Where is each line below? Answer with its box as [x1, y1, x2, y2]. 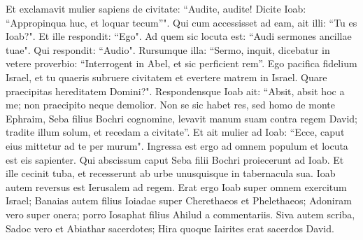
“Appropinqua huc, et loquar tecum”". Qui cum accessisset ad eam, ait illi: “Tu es [6, 15, 357, 29]
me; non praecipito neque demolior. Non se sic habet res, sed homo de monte [6, 97, 335, 112]
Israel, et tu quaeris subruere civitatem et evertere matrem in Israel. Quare [6, 69, 327, 84]
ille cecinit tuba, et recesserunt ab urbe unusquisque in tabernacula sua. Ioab [6, 166, 336, 181]
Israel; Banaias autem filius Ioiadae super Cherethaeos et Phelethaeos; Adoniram [6, 193, 352, 208]
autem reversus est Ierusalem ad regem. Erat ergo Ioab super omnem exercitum [6, 179, 347, 194]
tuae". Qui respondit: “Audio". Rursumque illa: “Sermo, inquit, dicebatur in [6, 42, 330, 57]
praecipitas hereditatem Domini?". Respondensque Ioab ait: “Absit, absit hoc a [6, 83, 345, 98]
